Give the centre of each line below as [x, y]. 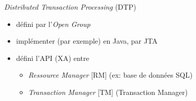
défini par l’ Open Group [53, 24]
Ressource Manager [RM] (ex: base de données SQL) [111, 75]
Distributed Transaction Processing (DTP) [70, 7]
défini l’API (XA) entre [53, 58]
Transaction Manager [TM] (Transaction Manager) [108, 92]
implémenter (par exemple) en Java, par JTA [87, 41]
